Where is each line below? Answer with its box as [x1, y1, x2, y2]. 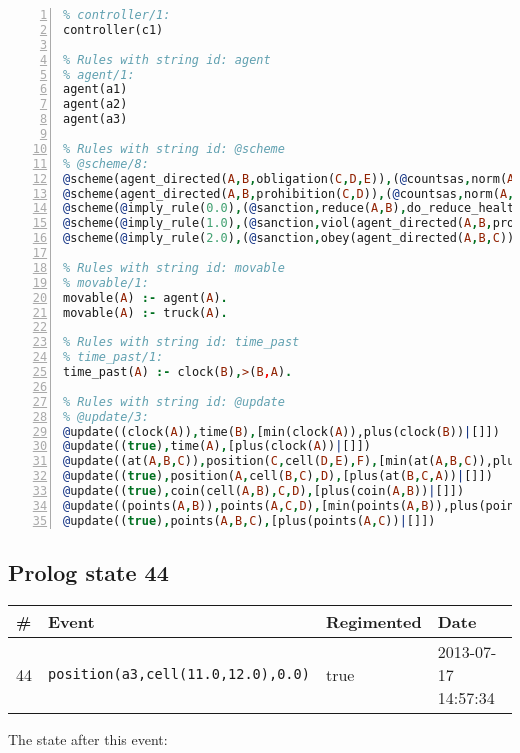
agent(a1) [63, 82, 128, 97]
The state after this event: [8, 728, 168, 749]
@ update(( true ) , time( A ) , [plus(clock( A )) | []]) [63, 439, 371, 454]
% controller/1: [63, 8, 171, 22]
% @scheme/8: [63, 156, 149, 171]
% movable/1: [63, 275, 149, 290]
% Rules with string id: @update [63, 394, 285, 409]
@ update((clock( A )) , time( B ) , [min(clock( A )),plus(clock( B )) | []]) [63, 424, 500, 439]
